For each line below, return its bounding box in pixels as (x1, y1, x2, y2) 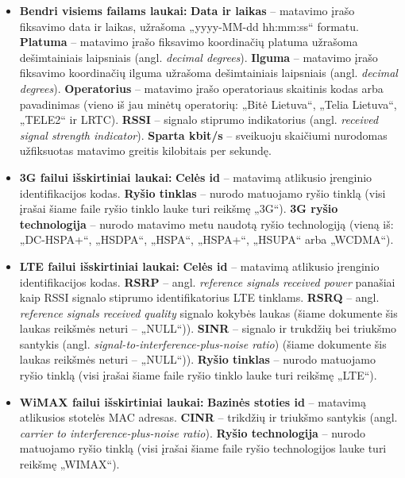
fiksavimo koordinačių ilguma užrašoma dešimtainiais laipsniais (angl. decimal (19, 64, 398, 81)
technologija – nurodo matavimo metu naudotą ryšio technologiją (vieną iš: (19, 215, 394, 232)
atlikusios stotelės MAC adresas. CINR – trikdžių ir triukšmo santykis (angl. (19, 409, 398, 426)
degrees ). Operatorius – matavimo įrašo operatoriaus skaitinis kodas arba (19, 79, 384, 96)
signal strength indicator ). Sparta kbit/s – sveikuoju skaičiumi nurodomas (19, 126, 388, 143)
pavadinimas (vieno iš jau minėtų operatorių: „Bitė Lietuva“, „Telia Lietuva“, (19, 95, 397, 112)
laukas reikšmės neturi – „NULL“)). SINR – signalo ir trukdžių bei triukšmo (19, 320, 397, 337)
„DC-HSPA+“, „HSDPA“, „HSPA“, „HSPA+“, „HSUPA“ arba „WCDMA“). (19, 231, 394, 248)
